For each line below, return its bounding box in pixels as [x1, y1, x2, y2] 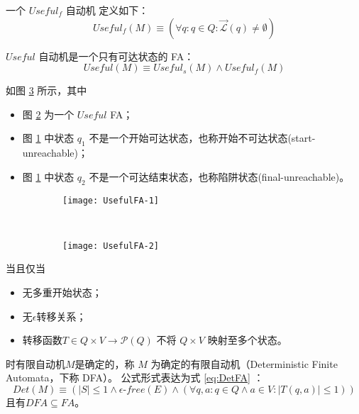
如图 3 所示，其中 [6, 83, 87, 98]
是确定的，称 [74, 356, 135, 371]
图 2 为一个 [22, 106, 74, 121]
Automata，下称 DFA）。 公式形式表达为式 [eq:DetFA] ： [6, 370, 264, 385]
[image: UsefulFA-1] [62, 195, 160, 206]
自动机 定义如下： [65, 3, 149, 17]
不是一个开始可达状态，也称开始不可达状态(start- [89, 130, 316, 145]
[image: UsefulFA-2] [62, 240, 160, 251]
